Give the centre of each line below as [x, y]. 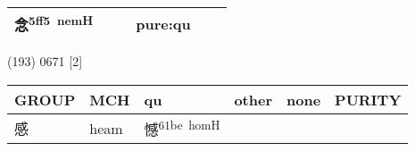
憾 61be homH [182, 128]
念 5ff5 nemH [54, 24]
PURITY [368, 99]
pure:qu [163, 23]
